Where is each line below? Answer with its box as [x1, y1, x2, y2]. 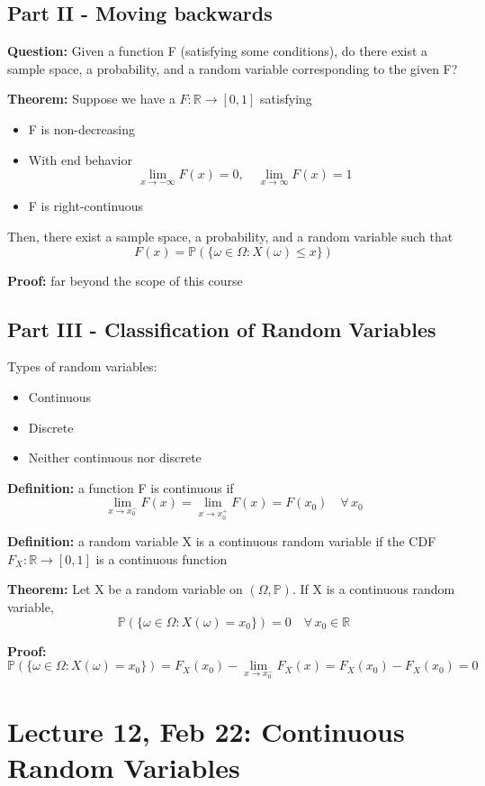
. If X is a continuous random [292, 580, 455, 599]
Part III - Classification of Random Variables [7, 315, 436, 343]
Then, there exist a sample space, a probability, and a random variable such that [7, 226, 454, 245]
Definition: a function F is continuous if [7, 478, 234, 497]
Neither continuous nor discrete [28, 448, 202, 467]
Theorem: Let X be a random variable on [7, 580, 243, 599]
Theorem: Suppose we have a [7, 89, 175, 108]
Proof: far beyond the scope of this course [7, 270, 243, 289]
